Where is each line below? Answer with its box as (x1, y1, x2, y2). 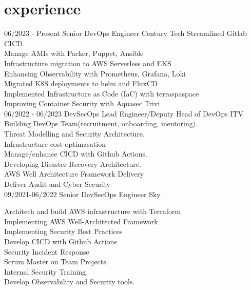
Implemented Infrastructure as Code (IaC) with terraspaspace (4, 88, 199, 99)
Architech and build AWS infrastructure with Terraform (4, 206, 181, 217)
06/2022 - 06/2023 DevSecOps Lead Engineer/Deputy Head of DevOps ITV (4, 108, 243, 119)
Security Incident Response (4, 246, 89, 257)
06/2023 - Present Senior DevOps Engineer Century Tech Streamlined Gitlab (4, 28, 247, 38)
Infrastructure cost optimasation (4, 138, 106, 149)
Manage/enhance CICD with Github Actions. (4, 148, 147, 159)
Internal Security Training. (4, 266, 88, 277)
